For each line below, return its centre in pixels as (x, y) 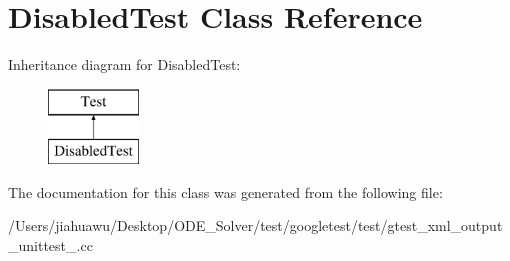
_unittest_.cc (50, 245)
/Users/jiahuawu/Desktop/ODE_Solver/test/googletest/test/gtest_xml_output (255, 225)
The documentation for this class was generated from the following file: (225, 191)
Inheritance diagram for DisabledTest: (124, 64)
